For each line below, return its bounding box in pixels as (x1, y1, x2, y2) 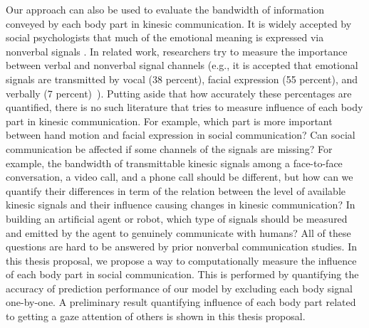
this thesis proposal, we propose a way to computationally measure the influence (6, 253, 357, 268)
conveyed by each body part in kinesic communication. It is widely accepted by (6, 16, 352, 31)
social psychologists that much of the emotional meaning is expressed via (6, 30, 324, 45)
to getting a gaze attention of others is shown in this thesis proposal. (6, 309, 306, 324)
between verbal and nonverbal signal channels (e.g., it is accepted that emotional (6, 58, 358, 73)
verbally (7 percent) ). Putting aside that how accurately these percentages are (6, 85, 352, 100)
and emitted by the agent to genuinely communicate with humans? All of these (6, 225, 351, 240)
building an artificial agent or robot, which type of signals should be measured (6, 211, 348, 226)
